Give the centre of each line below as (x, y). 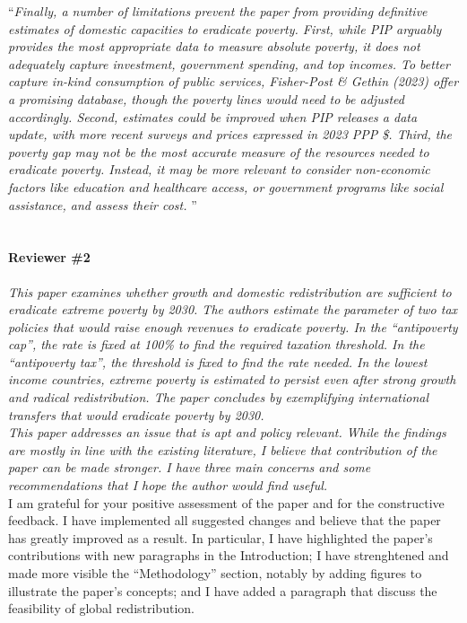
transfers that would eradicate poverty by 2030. (136, 414)
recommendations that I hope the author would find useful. (168, 485)
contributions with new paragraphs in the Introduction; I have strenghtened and (229, 555)
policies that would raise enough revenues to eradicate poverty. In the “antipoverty (233, 326)
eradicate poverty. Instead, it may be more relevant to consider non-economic (219, 169)
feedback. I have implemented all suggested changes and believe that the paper (225, 520)
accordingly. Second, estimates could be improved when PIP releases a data (213, 116)
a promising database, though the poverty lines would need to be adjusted (206, 98)
